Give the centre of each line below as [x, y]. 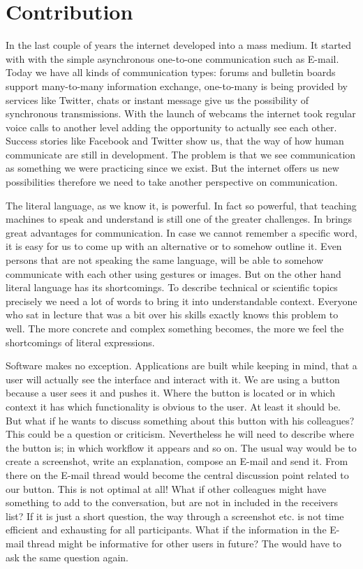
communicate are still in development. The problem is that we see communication [181, 154]
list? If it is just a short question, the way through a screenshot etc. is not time [175, 516]
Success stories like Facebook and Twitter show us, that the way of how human [175, 141]
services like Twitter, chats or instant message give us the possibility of [157, 99]
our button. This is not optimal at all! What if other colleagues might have [166, 488]
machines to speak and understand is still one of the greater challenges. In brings [179, 219]
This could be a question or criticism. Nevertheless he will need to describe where [180, 434]
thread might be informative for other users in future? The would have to [185, 543]
